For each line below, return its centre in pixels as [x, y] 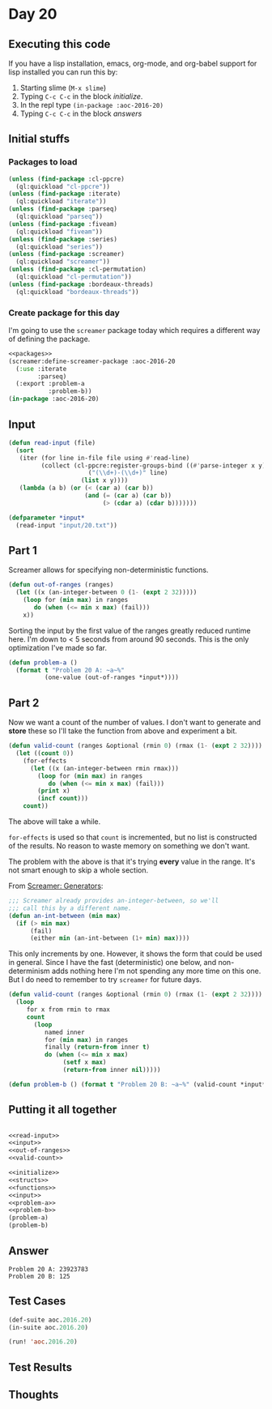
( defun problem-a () [43, 662]
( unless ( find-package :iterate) [65, 194]
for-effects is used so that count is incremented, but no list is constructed [133, 837]
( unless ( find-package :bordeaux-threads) [81, 284]
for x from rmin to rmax [68, 1010]
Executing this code [59, 44]
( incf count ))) [63, 799]
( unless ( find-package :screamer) [67, 254]
